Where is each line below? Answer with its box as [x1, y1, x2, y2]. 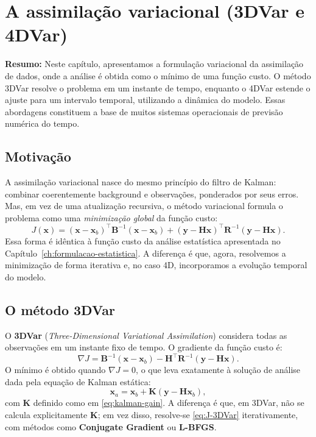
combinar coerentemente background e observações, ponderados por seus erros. [5, 187, 299, 200]
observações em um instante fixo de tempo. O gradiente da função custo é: [5, 341, 283, 354]
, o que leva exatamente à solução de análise [136, 363, 301, 376]
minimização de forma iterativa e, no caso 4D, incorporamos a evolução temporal [5, 258, 307, 271]
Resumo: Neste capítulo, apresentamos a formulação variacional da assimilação [5, 57, 304, 70]
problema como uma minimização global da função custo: [5, 211, 218, 224]
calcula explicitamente [5, 408, 88, 421]
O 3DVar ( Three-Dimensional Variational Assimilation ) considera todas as [5, 329, 287, 341]
